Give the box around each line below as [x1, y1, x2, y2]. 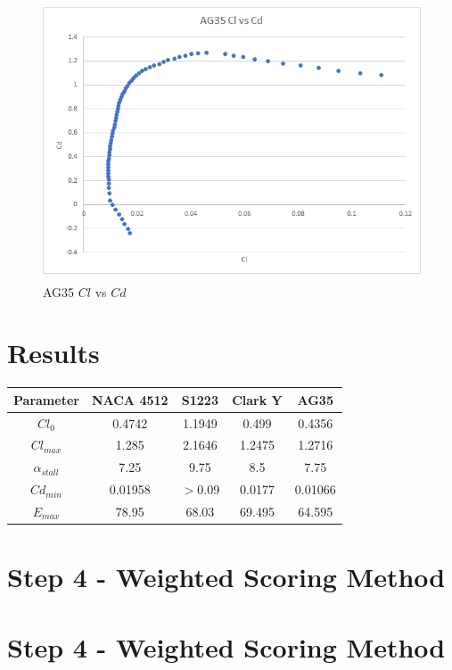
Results [7, 335, 100, 371]
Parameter [13, 390, 79, 409]
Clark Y [232, 390, 283, 409]
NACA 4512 [91, 390, 168, 409]
